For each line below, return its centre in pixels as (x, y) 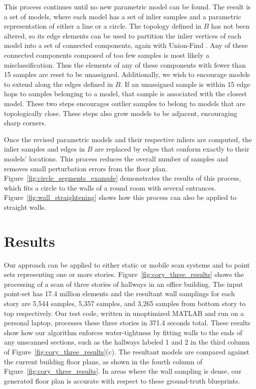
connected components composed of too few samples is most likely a (107, 55)
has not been (230, 26)
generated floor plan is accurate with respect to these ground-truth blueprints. (122, 380)
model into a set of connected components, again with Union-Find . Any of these (126, 45)
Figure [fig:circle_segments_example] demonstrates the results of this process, (123, 178)
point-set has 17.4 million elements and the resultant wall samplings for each (120, 293)
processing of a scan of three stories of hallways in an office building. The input (124, 284)
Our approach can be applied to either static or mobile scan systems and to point (127, 264)
